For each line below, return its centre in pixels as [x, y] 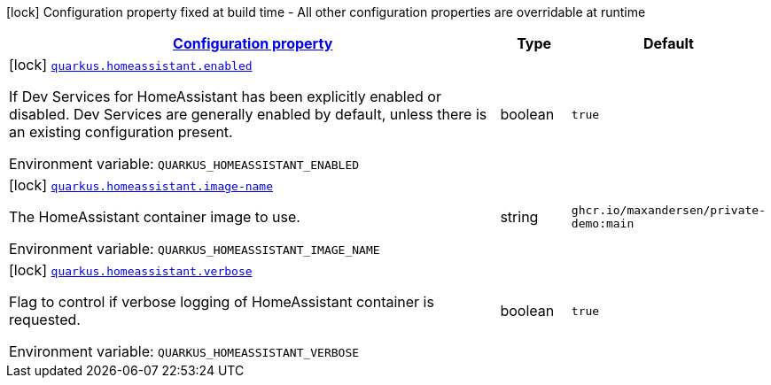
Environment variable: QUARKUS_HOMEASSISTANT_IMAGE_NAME [195, 249]
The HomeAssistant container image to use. [155, 217]
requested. [45, 320]
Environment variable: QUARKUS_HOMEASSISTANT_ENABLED [184, 164]
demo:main [603, 223]
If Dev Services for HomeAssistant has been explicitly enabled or [225, 96]
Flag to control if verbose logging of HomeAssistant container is [222, 302]
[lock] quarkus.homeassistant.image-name [141, 185]
